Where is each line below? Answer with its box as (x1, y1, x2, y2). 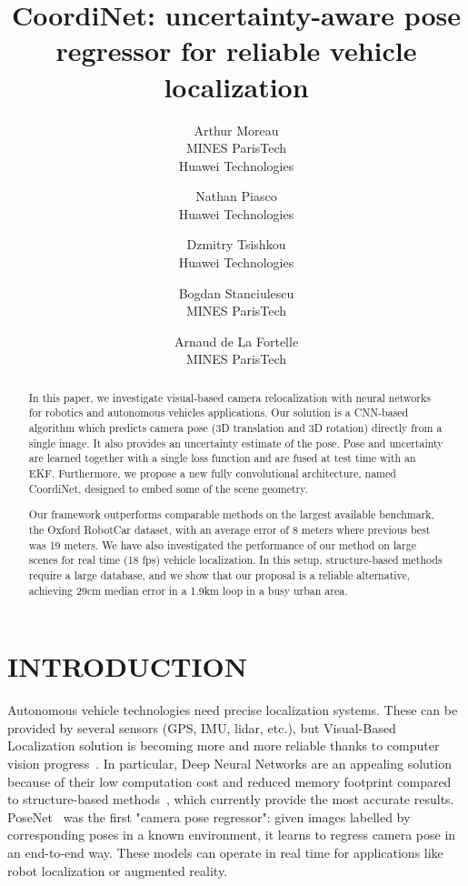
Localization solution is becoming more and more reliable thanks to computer (7, 736, 440, 755)
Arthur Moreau (194, 120, 279, 139)
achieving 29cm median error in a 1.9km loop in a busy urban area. (28, 582, 348, 598)
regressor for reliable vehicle (55, 32, 417, 69)
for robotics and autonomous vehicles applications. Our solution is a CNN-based (28, 405, 409, 420)
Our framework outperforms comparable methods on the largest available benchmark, (28, 507, 434, 522)
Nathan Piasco (195, 186, 277, 206)
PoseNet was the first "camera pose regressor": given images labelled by (7, 807, 411, 826)
